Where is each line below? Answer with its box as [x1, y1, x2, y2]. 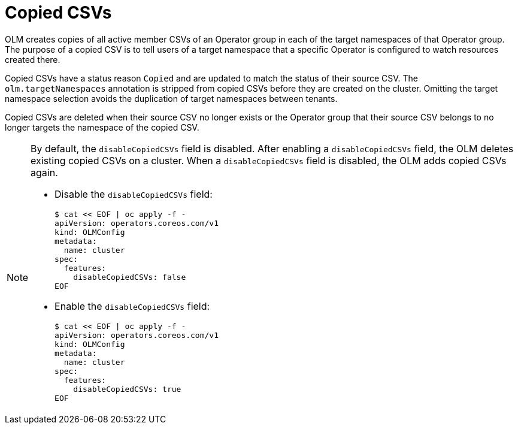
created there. [5, 54, 60, 65]
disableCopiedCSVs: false [73, 272, 186, 282]
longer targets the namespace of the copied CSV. [5, 122, 199, 132]
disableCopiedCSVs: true [73, 384, 181, 394]
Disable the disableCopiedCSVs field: [54, 188, 213, 200]
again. [31, 166, 58, 179]
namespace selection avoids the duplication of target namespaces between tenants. [5, 93, 338, 104]
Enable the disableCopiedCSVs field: [54, 300, 210, 312]
